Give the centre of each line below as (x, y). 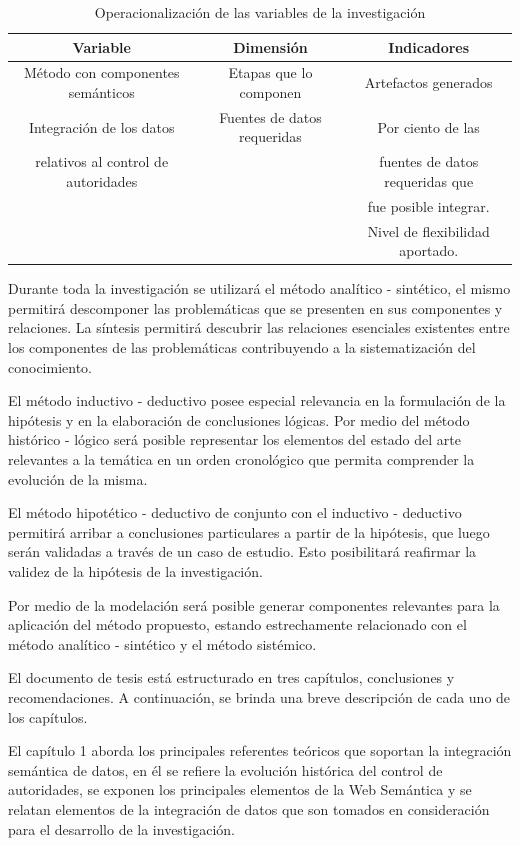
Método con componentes (101, 72)
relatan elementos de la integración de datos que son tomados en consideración (249, 808)
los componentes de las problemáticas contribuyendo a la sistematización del (242, 347)
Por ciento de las (428, 126)
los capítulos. (48, 716)
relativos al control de (102, 161)
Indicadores (429, 46)
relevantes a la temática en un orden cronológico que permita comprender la (241, 459)
